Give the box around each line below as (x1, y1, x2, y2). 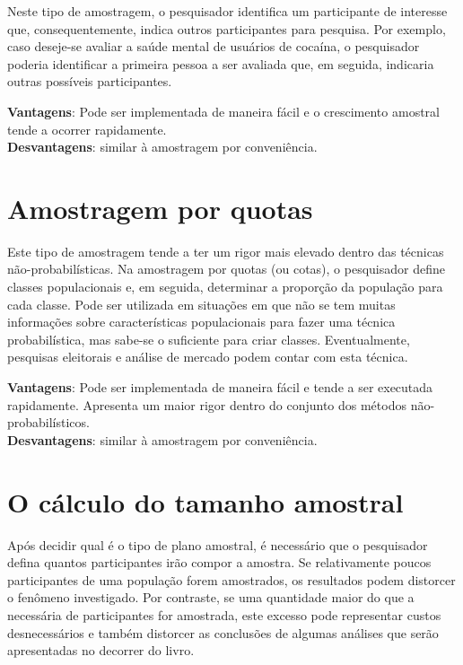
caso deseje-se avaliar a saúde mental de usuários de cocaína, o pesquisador (7, 37, 420, 56)
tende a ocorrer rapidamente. (7, 119, 167, 138)
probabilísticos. (7, 413, 90, 432)
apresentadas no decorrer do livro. (7, 641, 195, 660)
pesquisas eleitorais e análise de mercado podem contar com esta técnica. (7, 347, 408, 366)
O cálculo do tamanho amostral (7, 483, 404, 520)
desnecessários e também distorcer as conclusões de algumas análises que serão (7, 623, 439, 642)
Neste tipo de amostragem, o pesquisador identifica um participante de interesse (7, 2, 448, 20)
